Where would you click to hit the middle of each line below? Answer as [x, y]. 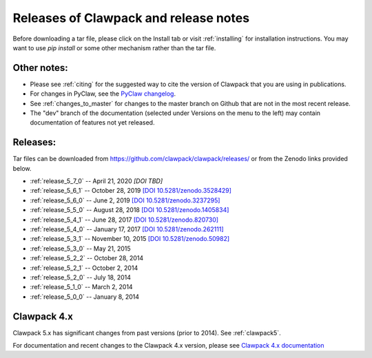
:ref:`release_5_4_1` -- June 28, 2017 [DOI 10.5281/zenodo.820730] [124, 220]
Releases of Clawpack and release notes [131, 18]
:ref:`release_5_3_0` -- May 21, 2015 [80, 249]
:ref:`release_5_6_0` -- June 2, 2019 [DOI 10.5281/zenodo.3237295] [125, 200]
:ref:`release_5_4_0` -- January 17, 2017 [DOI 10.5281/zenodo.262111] [127, 229]
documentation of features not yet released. [92, 123]
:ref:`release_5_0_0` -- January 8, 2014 [85, 297]
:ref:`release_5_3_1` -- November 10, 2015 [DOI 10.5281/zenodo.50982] [130, 239]
